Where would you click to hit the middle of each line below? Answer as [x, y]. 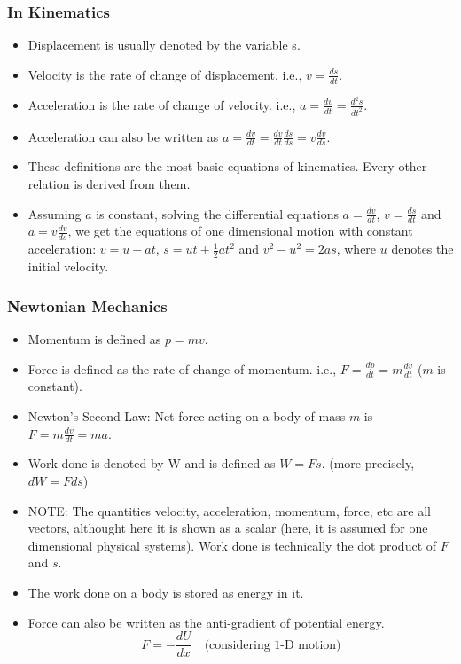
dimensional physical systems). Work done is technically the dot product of [232, 545]
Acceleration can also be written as [123, 136]
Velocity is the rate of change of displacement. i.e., [165, 74]
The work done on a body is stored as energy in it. [166, 592]
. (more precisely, [368, 463]
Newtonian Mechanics [87, 305]
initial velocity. [68, 266]
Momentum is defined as [94, 338]
